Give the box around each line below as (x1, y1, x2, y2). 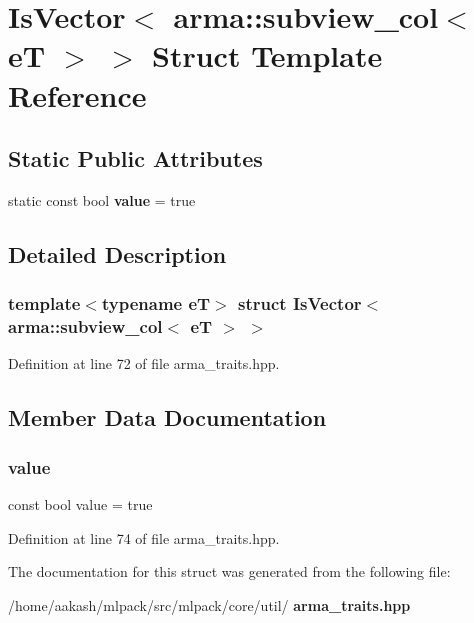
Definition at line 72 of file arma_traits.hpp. (8, 353, 280, 374)
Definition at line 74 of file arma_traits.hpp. (8, 527, 280, 548)
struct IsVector (238, 291, 362, 316)
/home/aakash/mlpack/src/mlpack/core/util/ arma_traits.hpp (8, 594, 411, 615)
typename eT (101, 291, 211, 316)
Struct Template (152, 35, 383, 76)
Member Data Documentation (8, 402, 327, 433)
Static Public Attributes (8, 143, 263, 174)
